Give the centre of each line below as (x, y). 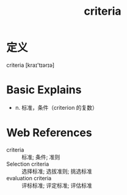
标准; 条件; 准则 (41, 157)
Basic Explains (44, 90)
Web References (49, 133)
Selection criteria (28, 164)
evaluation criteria (29, 178)
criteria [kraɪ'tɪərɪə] (31, 65)
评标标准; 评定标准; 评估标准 (57, 185)
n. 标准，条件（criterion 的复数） (56, 107)
